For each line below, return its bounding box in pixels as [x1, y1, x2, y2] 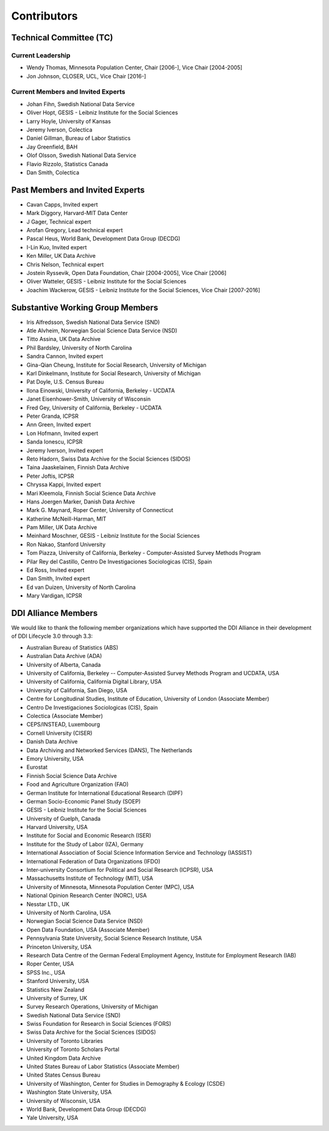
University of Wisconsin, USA [26, 1097, 101, 1104]
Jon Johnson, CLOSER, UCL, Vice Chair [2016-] [26, 72, 146, 79]
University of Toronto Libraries [26, 1037, 104, 1044]
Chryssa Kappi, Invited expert [26, 481, 101, 488]
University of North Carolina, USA [26, 909, 111, 916]
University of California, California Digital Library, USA [26, 678, 162, 686]
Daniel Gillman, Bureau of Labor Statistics [26, 134, 131, 142]
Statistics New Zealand [26, 986, 85, 993]
